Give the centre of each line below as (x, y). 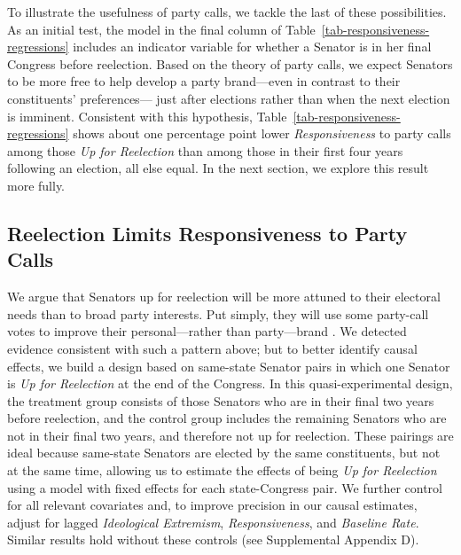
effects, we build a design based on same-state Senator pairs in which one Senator (229, 366)
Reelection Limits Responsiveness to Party (207, 233)
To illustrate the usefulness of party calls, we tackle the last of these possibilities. (227, 12)
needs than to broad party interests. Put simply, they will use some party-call (218, 313)
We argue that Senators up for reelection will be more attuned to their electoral (224, 297)
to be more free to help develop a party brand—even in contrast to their (204, 81)
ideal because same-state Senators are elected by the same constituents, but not (224, 453)
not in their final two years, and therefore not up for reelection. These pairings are (230, 435)
